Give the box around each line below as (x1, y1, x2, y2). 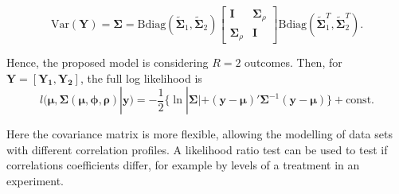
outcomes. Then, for (244, 53, 342, 70)
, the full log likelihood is (80, 69, 202, 86)
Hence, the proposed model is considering (6, 53, 209, 70)
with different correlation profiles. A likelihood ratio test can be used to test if (6, 141, 388, 157)
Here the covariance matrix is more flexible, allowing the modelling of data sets (6, 126, 393, 142)
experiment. (6, 172, 64, 188)
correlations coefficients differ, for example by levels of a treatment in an (6, 157, 360, 173)
